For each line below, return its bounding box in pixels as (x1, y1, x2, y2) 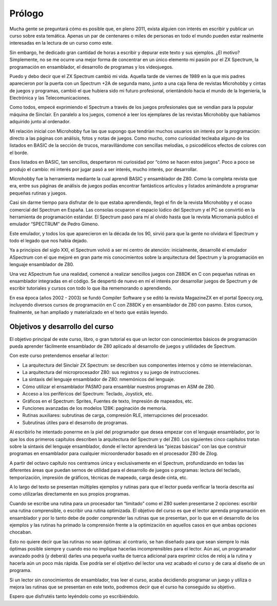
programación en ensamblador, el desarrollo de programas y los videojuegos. (9, 64, 174, 70)
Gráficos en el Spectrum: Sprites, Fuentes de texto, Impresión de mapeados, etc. (22, 398, 193, 404)
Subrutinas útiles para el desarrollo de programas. (22, 419, 128, 426)
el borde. (9, 149, 29, 156)
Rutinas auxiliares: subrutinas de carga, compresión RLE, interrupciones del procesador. (22, 412, 209, 419)
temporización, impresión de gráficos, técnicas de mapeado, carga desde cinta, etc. (9, 474, 188, 480)
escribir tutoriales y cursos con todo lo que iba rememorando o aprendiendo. (9, 285, 172, 291)
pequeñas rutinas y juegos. (9, 190, 67, 196)
